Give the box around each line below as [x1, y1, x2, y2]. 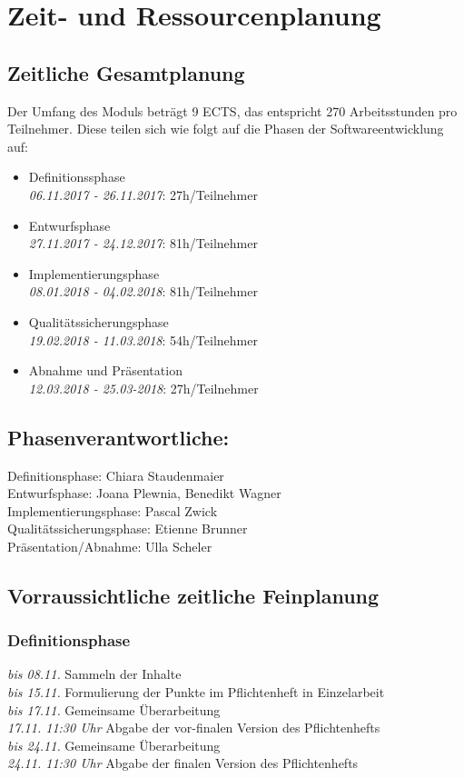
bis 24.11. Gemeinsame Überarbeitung [7, 735, 221, 754]
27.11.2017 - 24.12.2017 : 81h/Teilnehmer [28, 234, 258, 253]
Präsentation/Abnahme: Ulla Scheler [7, 536, 212, 555]
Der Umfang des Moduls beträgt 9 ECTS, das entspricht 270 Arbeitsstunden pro [7, 101, 458, 120]
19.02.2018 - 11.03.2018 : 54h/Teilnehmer [28, 330, 258, 349]
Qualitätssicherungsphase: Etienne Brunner [7, 519, 248, 538]
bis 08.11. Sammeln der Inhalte [7, 664, 182, 683]
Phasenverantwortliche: [7, 423, 230, 451]
